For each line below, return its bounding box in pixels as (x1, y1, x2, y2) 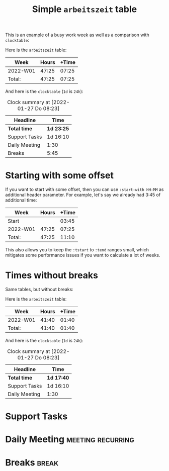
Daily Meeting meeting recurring (5, 434, 135, 445)
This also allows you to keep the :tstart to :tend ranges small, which (5, 247, 149, 253)
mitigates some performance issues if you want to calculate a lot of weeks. (5, 252, 160, 258)
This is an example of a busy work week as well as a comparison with (5, 32, 149, 38)
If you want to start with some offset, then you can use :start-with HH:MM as (5, 186, 164, 193)
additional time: (5, 197, 37, 203)
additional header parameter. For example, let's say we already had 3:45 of (5, 192, 161, 198)
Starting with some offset (5, 170, 114, 181)
